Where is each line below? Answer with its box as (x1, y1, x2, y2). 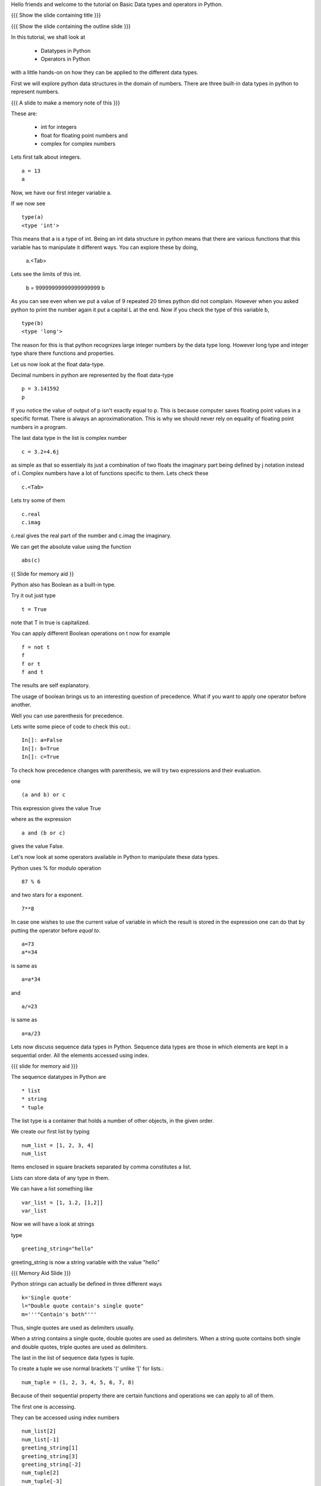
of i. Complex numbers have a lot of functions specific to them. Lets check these (11, 470, 209, 477)
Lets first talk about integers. (11, 153, 81, 160)
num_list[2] (21, 1428, 56, 1435)
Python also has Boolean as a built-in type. (11, 581, 116, 588)
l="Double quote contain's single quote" (21, 1302, 144, 1309)
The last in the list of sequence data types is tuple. (11, 1354, 135, 1361)
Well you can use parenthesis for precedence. (11, 712, 124, 719)
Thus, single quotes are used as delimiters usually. (11, 1324, 135, 1331)
